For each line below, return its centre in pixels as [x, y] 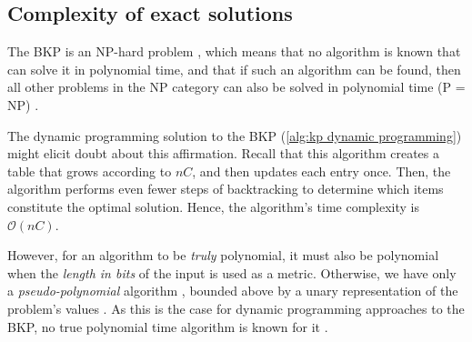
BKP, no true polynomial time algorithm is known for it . [168, 326]
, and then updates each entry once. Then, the [321, 171]
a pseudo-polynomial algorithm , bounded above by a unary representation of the [233, 291]
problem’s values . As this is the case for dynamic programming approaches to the [236, 308]
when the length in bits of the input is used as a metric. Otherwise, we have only [232, 272]
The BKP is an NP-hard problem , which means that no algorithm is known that [234, 51]
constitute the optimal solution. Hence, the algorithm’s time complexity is [213, 206]
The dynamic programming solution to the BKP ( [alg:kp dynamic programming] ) [235, 135]
